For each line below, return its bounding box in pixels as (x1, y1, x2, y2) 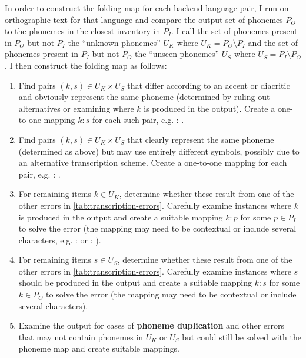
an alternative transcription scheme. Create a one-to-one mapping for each (18, 156, 287, 169)
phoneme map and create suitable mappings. (18, 342, 179, 354)
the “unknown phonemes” (68, 36, 161, 48)
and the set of (248, 36, 298, 48)
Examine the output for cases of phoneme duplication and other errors (18, 319, 285, 332)
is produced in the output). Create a (144, 102, 275, 114)
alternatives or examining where (18, 102, 134, 114)
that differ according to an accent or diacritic (127, 79, 290, 91)
